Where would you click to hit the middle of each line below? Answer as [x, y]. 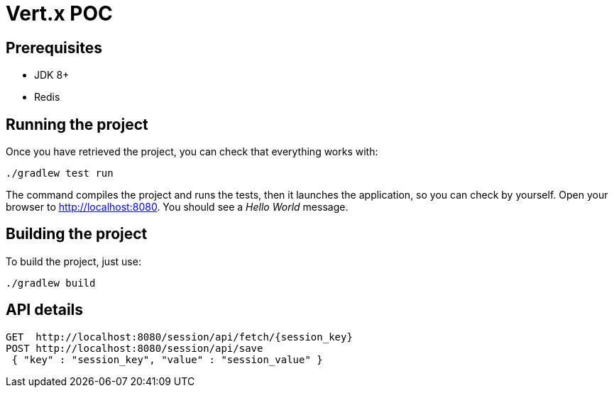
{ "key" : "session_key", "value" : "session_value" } [167, 359]
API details [45, 310]
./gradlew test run [60, 173]
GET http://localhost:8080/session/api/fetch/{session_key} [179, 337]
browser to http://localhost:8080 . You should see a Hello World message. [177, 207]
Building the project [77, 234]
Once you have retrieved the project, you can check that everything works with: [192, 152]
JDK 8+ [52, 75]
